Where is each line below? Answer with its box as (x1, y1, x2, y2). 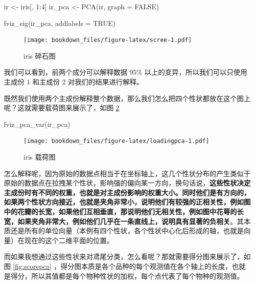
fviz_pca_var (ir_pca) (4, 119, 70, 129)
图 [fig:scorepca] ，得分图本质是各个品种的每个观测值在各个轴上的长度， (4, 261, 232, 271)
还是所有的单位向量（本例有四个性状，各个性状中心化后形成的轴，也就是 (10, 225, 244, 236)
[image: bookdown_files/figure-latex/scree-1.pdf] (23, 37, 192, 44)
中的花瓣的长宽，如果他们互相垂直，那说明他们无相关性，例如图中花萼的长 (4, 206, 244, 217)
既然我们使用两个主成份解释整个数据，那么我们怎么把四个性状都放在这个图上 (4, 93, 251, 103)
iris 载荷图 (23, 152, 56, 162)
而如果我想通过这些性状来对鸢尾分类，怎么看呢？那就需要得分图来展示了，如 (4, 251, 251, 262)
